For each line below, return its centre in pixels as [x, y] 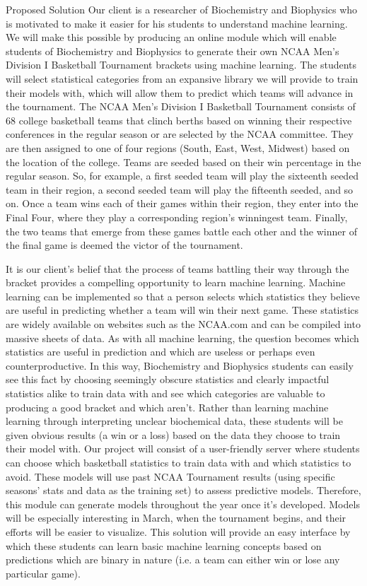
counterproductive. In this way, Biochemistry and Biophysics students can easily [180, 365]
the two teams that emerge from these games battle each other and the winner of [181, 231]
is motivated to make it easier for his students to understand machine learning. [177, 23]
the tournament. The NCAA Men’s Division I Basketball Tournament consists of [181, 106]
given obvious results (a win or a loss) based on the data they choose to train [173, 434]
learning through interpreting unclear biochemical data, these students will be [174, 421]
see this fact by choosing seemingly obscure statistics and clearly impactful [168, 379]
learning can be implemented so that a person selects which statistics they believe [183, 296]
